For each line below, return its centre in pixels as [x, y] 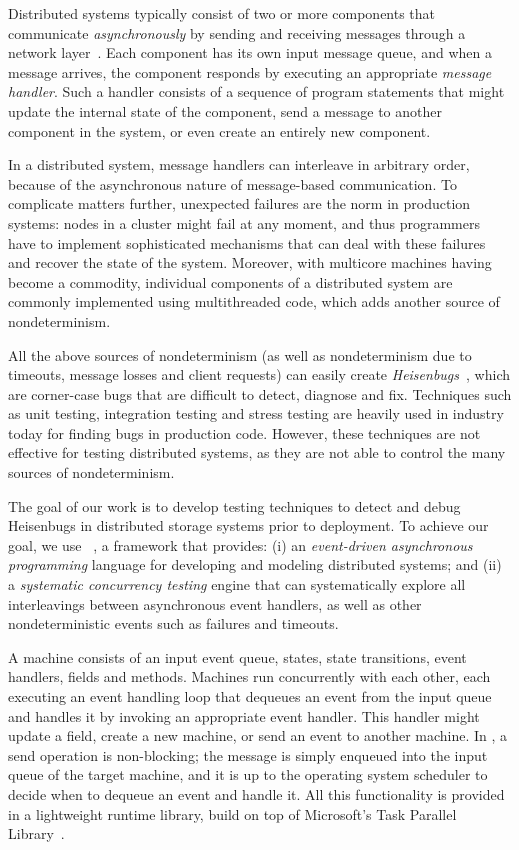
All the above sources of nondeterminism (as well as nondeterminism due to [240, 354]
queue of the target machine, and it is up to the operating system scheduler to [248, 774]
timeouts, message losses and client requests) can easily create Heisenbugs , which [259, 374]
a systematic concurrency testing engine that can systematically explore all [237, 584]
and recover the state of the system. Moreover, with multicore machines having [250, 262]
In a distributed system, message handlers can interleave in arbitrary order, [239, 164]
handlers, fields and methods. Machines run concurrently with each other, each [249, 676]
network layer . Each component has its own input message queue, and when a [250, 52]
